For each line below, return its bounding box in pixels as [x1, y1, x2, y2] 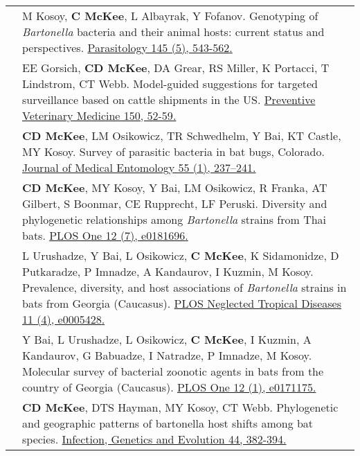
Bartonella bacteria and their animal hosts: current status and [22, 24, 325, 40]
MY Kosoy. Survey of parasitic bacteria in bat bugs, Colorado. [22, 143, 325, 159]
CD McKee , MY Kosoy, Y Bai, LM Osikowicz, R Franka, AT [22, 179, 327, 195]
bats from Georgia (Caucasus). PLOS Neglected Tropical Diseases [22, 295, 341, 311]
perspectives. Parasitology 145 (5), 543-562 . [22, 40, 233, 55]
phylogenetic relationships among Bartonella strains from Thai [22, 211, 327, 227]
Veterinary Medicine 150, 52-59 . [22, 107, 177, 123]
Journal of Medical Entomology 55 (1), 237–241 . [22, 159, 256, 175]
